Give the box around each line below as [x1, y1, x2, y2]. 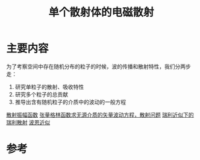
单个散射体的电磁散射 [48, 5, 154, 19]
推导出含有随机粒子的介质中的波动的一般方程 [14, 98, 127, 106]
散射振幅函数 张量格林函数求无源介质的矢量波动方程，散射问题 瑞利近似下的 [6, 111, 194, 118]
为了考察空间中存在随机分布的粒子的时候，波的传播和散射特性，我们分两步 [6, 63, 191, 70]
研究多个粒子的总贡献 [14, 91, 68, 98]
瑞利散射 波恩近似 [6, 118, 50, 126]
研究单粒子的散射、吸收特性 [14, 83, 84, 91]
